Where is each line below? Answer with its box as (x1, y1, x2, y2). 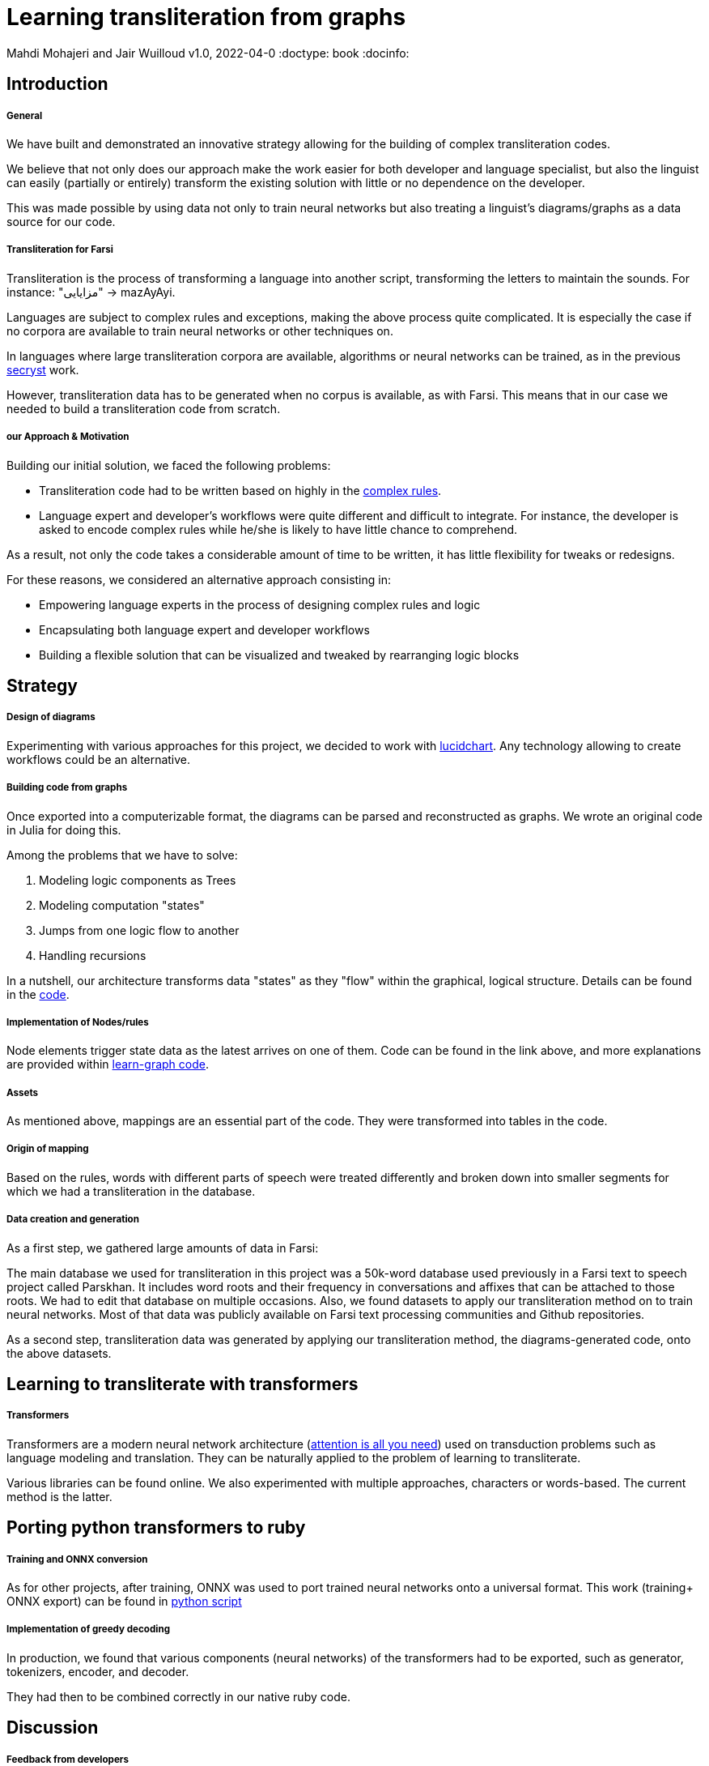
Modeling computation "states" (39, 898, 205, 912)
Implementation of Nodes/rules (6, 1016, 149, 1028)
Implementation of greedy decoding (6, 1623, 171, 1636)
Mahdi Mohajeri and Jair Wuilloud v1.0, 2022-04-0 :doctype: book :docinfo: (6, 45, 410, 60)
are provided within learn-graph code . (6, 1057, 209, 1072)
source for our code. (6, 214, 116, 228)
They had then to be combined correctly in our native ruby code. (6, 1689, 350, 1704)
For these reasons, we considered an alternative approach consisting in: (6, 572, 391, 587)
